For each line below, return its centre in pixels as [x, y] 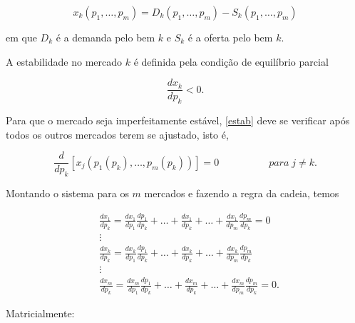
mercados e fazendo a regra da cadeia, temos [242, 193]
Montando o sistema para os [67, 193]
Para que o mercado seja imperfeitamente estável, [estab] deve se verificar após [178, 120]
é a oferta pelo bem [230, 37]
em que [21, 37]
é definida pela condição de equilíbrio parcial [231, 61]
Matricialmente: [40, 313]
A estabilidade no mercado [64, 61]
